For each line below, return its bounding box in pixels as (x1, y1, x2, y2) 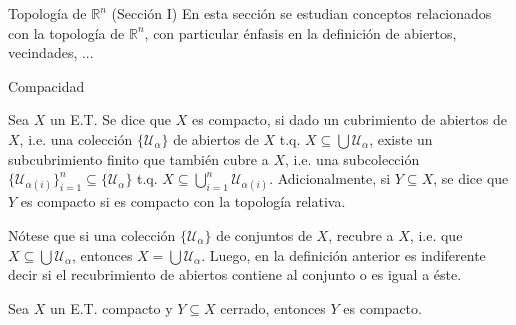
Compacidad (8, 75, 85, 96)
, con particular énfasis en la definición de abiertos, (144, 22, 457, 43)
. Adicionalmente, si (269, 168, 391, 189)
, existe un (369, 128, 433, 149)
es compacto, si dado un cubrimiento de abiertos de (191, 109, 507, 130)
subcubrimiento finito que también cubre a (8, 148, 269, 169)
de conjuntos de (216, 224, 312, 245)
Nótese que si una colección (8, 224, 176, 245)
